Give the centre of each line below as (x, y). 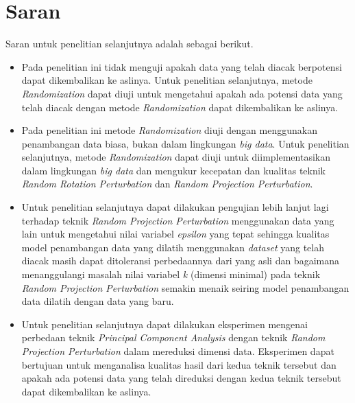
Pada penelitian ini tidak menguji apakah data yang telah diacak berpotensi (182, 66)
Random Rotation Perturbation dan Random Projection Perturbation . (167, 184)
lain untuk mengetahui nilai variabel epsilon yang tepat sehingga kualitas (175, 234)
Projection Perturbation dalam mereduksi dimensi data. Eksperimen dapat (178, 351)
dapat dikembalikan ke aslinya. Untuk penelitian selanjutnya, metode (167, 80)
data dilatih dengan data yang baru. (98, 301)
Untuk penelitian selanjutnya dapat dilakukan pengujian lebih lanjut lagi (175, 207)
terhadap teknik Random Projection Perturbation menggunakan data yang (178, 220)
